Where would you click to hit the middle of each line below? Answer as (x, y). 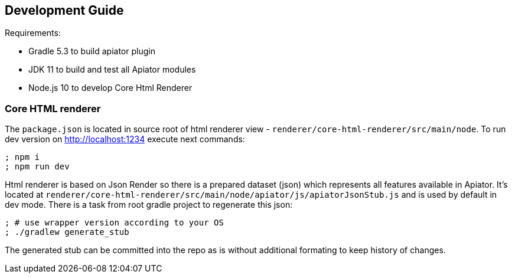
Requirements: (33, 33)
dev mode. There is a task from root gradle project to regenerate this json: (149, 205)
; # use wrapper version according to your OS (114, 223)
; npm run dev (37, 167)
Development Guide (64, 10)
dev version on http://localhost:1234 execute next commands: (125, 139)
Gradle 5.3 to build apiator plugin (92, 51)
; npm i (22, 157)
